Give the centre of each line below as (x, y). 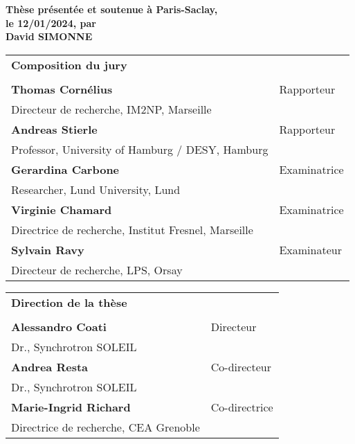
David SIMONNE (49, 36)
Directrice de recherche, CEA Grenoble (106, 427)
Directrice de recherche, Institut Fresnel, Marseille (132, 229)
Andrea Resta (50, 366)
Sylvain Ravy (48, 249)
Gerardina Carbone (65, 169)
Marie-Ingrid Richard (71, 407)
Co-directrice (242, 407)
